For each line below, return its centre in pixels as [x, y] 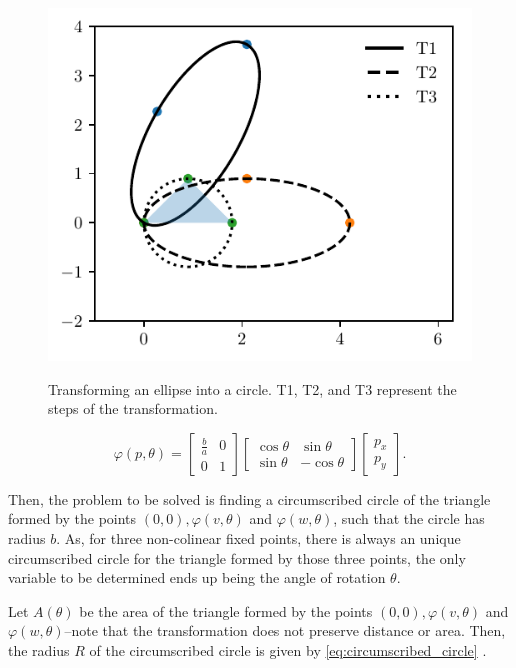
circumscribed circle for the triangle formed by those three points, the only [237, 557]
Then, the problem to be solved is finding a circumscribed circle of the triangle [249, 498]
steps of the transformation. [133, 408]
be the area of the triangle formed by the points [226, 610]
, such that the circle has [409, 518]
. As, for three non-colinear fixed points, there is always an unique [258, 538]
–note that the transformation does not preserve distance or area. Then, [285, 630]
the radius [39, 649]
